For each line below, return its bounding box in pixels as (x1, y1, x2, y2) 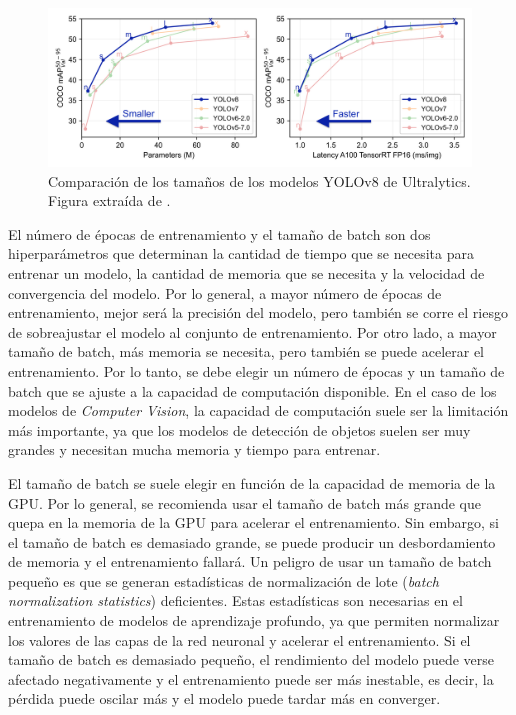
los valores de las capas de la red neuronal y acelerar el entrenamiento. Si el (8, 629, 471, 650)
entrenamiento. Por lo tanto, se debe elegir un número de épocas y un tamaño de (8, 360, 505, 381)
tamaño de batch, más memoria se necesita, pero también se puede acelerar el (8, 341, 484, 362)
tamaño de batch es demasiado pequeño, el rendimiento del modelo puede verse (8, 649, 494, 670)
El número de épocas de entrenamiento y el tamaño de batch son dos (8, 223, 431, 244)
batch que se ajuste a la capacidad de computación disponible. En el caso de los (8, 380, 497, 401)
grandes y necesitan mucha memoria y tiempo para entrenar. (8, 439, 381, 460)
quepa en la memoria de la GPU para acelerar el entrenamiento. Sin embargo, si (8, 512, 499, 533)
